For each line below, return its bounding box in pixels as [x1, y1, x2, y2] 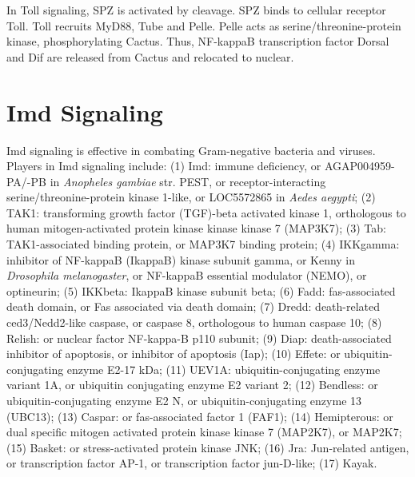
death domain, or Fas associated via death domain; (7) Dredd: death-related [6, 298, 381, 315]
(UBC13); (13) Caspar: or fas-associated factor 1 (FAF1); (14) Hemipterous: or [6, 407, 393, 424]
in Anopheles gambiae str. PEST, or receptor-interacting [50, 173, 326, 189]
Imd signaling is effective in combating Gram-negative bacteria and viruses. [6, 141, 376, 158]
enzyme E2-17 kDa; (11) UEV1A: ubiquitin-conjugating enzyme [66, 360, 381, 377]
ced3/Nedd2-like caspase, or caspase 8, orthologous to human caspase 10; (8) [6, 314, 382, 331]
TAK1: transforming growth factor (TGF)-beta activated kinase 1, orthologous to [6, 204, 406, 221]
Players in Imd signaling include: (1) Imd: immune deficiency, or [6, 157, 321, 174]
